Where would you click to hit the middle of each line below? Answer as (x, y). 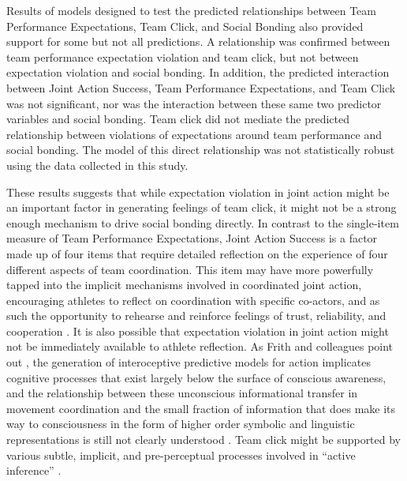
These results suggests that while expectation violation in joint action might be (198, 192)
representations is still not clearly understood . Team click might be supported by (204, 440)
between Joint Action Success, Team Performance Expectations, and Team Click (201, 87)
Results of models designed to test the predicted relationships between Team (191, 10)
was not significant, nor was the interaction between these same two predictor (194, 103)
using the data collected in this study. (97, 165)
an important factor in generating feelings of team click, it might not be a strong (202, 207)
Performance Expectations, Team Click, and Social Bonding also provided (185, 26)
